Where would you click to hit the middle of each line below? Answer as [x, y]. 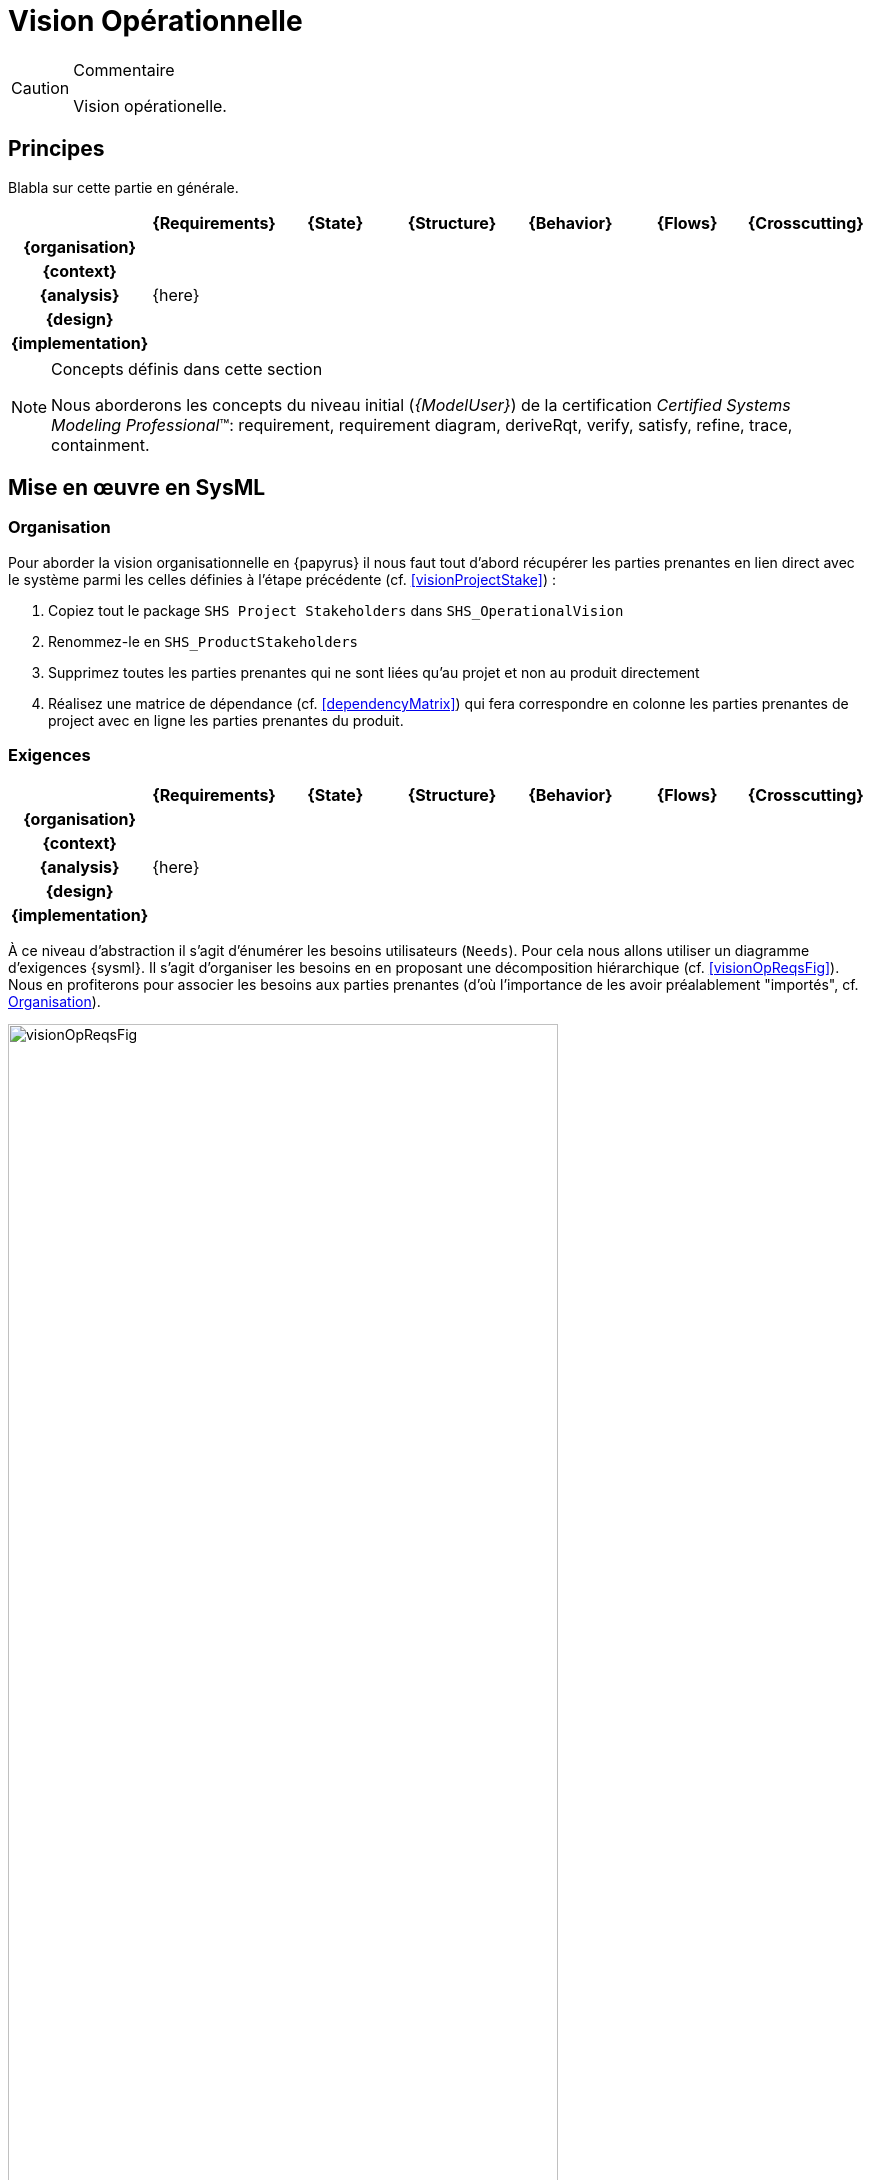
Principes [56, 149]
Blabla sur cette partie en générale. [123, 187]
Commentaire [124, 69]
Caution [40, 87]
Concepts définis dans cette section [187, 368]
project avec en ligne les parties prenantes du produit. [226, 720]
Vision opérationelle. [150, 105]
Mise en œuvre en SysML [137, 488]
